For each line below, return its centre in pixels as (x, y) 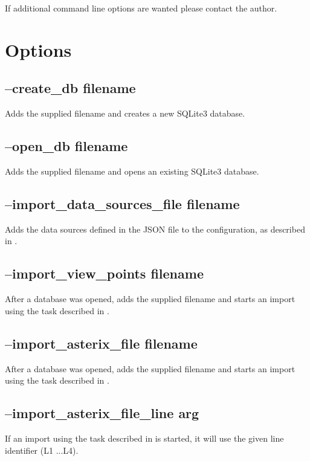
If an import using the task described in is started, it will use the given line (144, 438)
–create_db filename (70, 88)
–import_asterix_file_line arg (102, 413)
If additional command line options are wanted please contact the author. (141, 8)
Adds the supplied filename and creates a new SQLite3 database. (125, 113)
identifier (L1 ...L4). (42, 450)
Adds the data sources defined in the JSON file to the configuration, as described (155, 229)
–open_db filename (66, 146)
